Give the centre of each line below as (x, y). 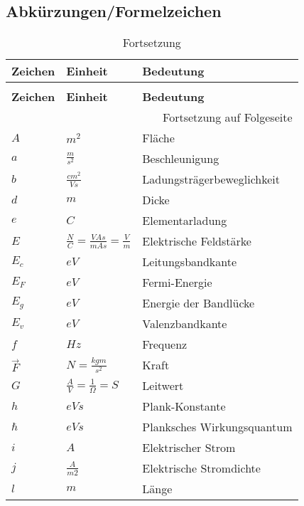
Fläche (158, 138)
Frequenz (165, 344)
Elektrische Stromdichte (201, 468)
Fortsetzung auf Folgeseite (228, 117)
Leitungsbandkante (190, 262)
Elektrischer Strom (189, 448)
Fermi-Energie (177, 283)
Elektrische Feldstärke (197, 241)
